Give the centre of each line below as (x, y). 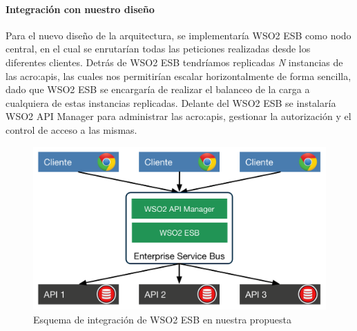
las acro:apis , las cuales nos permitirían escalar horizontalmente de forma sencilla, (178, 76)
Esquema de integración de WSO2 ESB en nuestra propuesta (162, 319)
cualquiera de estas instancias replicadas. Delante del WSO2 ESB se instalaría (171, 102)
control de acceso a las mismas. (71, 129)
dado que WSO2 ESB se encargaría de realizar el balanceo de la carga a (158, 89)
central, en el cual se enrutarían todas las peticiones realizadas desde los (158, 49)
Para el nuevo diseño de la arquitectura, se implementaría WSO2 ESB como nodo (178, 35)
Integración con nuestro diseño (80, 9)
